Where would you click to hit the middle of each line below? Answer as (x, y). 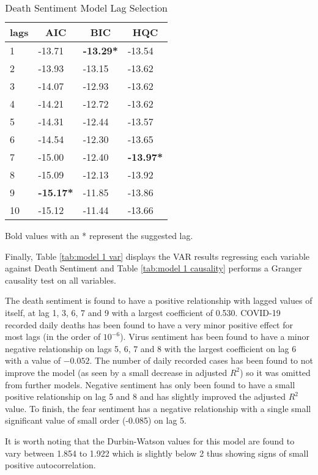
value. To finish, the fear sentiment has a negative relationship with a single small (158, 408)
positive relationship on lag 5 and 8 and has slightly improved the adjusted (146, 396)
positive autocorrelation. (50, 465)
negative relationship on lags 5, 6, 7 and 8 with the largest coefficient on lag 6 (151, 348)
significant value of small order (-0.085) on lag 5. (96, 420)
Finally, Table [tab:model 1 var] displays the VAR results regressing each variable (157, 256)
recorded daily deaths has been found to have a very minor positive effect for (149, 324)
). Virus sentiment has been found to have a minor (215, 337)
